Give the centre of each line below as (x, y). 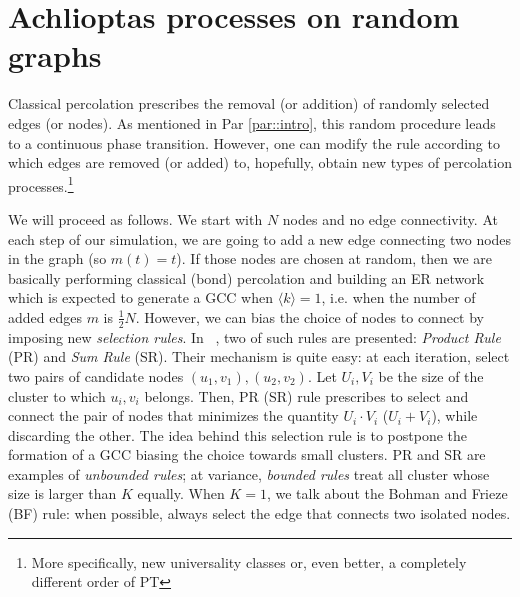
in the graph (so (57, 258)
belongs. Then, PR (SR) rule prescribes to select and (306, 395)
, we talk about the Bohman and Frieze (387, 493)
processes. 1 (41, 184)
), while (454, 415)
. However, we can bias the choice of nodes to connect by (309, 316)
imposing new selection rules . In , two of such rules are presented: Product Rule (254, 336)
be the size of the (431, 375)
